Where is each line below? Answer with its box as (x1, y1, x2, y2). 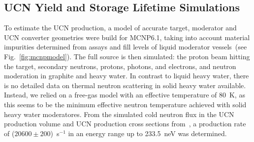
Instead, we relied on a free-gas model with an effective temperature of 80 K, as (4, 90, 245, 100)
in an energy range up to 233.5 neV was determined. (68, 128, 227, 138)
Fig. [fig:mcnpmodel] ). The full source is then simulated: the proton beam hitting (4, 51, 250, 61)
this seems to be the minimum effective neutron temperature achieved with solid (4, 99, 247, 109)
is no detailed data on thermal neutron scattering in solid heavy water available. (4, 80, 246, 90)
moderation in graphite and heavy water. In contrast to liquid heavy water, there (4, 71, 249, 81)
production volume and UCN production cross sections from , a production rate (4, 118, 246, 129)
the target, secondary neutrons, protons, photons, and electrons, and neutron (4, 61, 236, 71)
